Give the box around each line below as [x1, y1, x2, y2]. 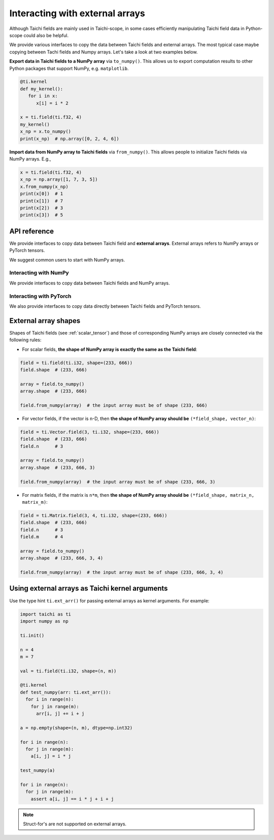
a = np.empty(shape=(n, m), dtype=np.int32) [20, 725, 133, 731]
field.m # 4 [20, 534, 63, 540]
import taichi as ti [20, 611, 71, 617]
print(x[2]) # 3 [20, 205, 63, 211]
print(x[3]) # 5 [20, 212, 63, 218]
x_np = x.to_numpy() [20, 128, 71, 135]
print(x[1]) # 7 [20, 198, 63, 204]
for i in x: [28, 93, 58, 99]
